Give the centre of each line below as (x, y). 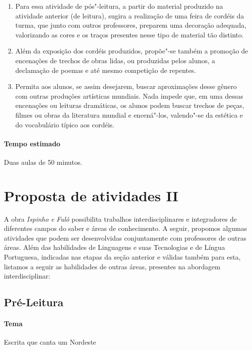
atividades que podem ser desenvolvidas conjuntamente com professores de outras (125, 237)
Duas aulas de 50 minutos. (43, 162)
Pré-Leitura (34, 302)
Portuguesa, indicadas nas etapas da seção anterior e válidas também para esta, (122, 257)
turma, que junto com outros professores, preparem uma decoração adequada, (131, 25)
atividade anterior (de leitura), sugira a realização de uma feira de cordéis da (130, 15)
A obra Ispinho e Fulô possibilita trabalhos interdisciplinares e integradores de (120, 219)
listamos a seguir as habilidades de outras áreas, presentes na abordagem (112, 266)
